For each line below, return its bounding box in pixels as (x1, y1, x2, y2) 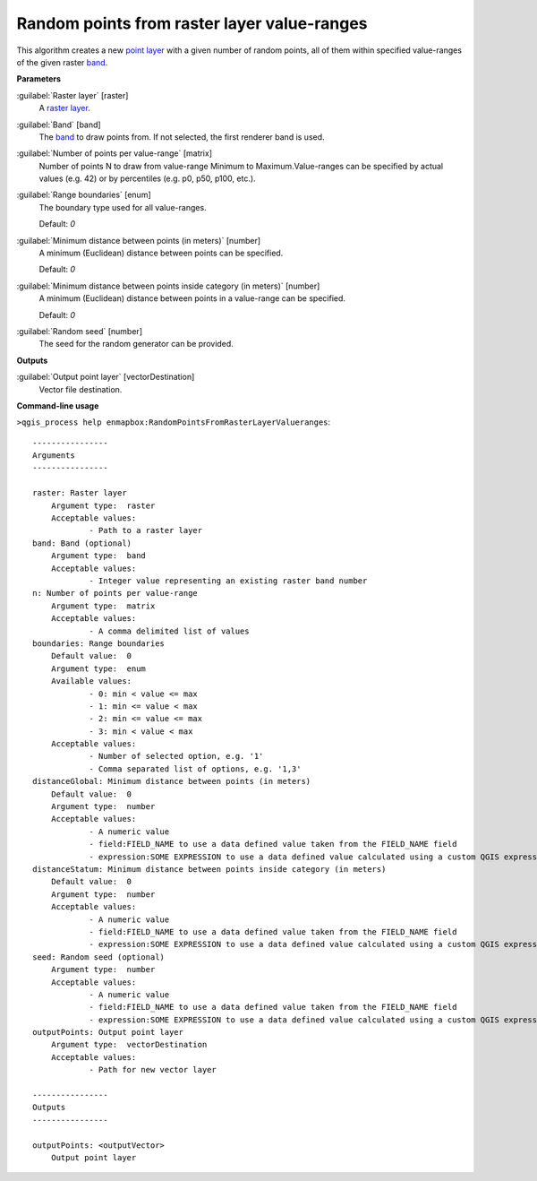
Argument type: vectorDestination (50, 1039, 208, 1050)
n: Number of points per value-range (32, 588, 199, 599)
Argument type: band (50, 551, 147, 561)
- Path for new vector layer (89, 1065, 217, 1075)
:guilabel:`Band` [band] (16, 119, 102, 130)
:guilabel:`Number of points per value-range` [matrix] (16, 148, 213, 159)
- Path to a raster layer (89, 525, 203, 536)
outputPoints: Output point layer (32, 1027, 183, 1038)
